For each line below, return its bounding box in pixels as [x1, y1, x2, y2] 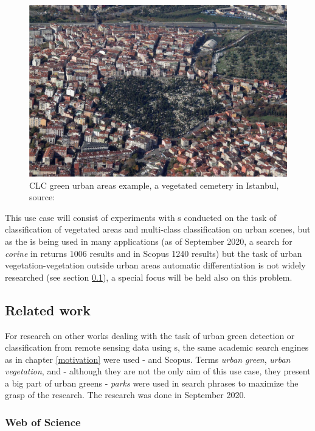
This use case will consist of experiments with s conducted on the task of [5, 211, 277, 223]
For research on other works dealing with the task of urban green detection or [5, 329, 295, 342]
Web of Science [5, 415, 81, 429]
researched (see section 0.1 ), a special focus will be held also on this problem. [5, 270, 292, 283]
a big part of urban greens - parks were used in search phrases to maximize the [5, 376, 299, 389]
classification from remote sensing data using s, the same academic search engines [5, 341, 309, 354]
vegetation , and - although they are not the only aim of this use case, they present [5, 365, 311, 377]
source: [29, 191, 55, 203]
